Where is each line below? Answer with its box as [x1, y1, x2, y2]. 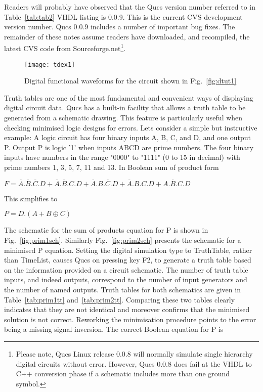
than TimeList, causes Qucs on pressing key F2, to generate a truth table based [4, 254, 251, 265]
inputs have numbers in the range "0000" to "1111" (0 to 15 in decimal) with [4, 152, 240, 162]
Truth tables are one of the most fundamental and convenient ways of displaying [4, 92, 253, 103]
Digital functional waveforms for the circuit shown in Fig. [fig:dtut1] [24, 75, 237, 86]
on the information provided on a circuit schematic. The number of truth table [4, 264, 248, 275]
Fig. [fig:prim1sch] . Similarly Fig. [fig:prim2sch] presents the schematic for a [4, 235, 241, 245]
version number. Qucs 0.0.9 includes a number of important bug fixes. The [4, 21, 235, 32]
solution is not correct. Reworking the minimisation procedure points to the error [4, 314, 256, 324]
